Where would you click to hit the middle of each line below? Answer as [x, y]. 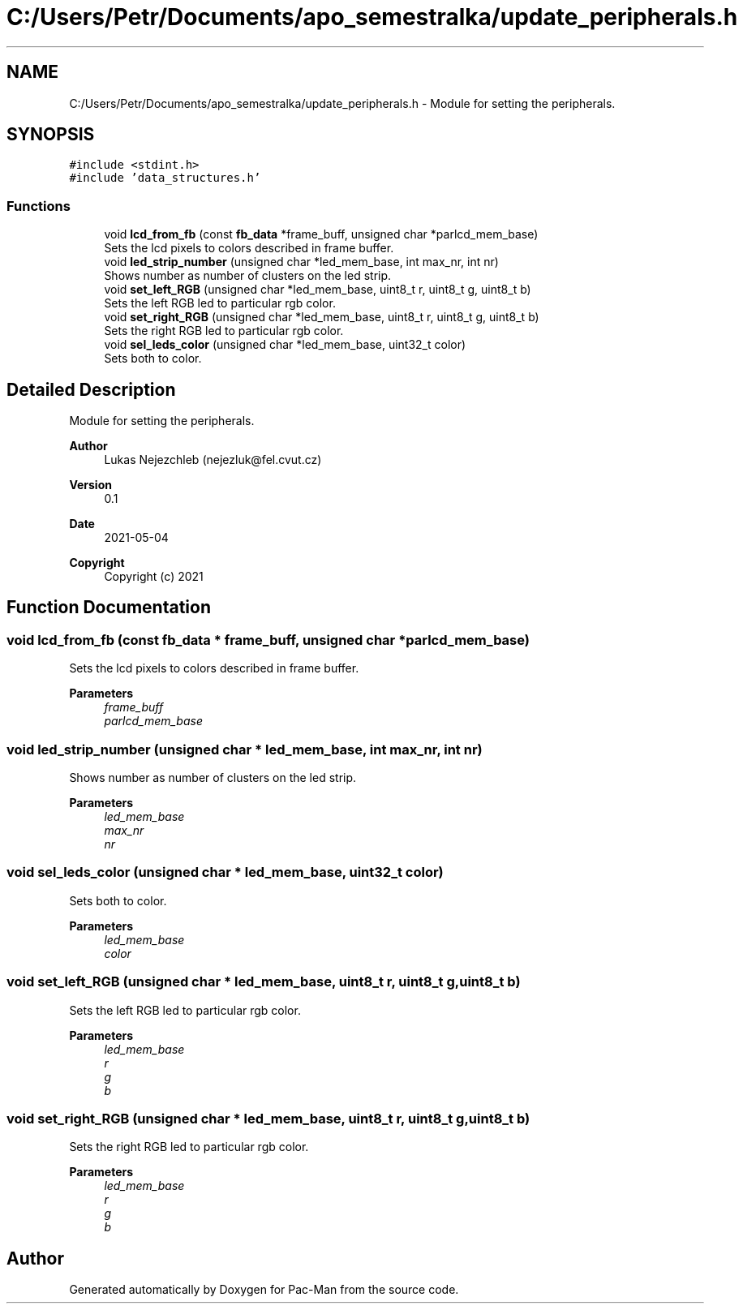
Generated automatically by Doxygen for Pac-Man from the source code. [264, 1290]
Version [90, 485]
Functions [39, 206]
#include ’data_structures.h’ [165, 178]
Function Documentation [109, 608]
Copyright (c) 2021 [154, 577]
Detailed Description [91, 389]
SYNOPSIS [51, 135]
